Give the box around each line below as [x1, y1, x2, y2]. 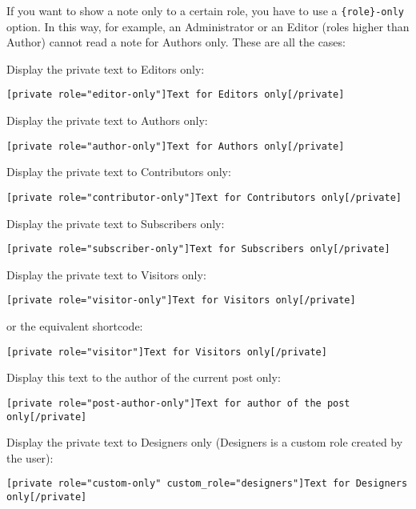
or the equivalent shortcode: [6, 318, 143, 335]
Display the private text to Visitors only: [6, 266, 206, 283]
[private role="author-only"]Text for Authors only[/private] [6, 140, 345, 152]
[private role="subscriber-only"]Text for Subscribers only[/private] [6, 243, 390, 255]
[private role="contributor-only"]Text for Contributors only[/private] [6, 191, 402, 203]
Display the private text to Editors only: [6, 60, 205, 77]
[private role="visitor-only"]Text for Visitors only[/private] [6, 295, 356, 307]
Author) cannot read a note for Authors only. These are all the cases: [6, 34, 346, 50]
